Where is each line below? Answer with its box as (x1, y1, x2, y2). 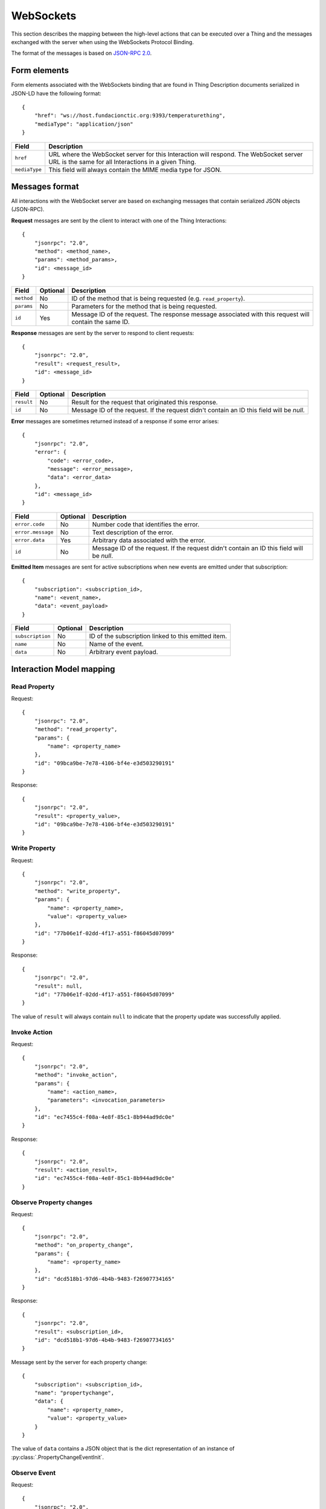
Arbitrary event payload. (89, 648, 158, 656)
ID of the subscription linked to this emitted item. (89, 632, 228, 640)
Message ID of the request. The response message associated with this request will (71, 310, 310, 318)
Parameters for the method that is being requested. (71, 302, 217, 310)
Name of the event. (89, 640, 144, 648)
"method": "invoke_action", (34, 1071, 118, 1079)
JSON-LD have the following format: (11, 89, 102, 97)
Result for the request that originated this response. (71, 398, 218, 406)
